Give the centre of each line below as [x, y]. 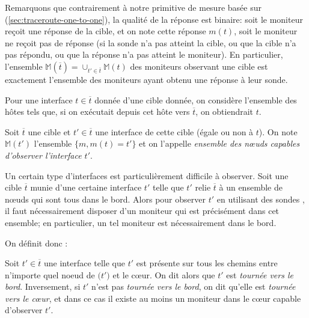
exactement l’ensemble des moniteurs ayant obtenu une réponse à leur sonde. [146, 79]
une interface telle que [85, 263]
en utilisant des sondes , [261, 199]
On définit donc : [36, 243]
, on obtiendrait [225, 112]
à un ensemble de [251, 187]
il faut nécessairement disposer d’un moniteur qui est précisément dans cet [142, 211]
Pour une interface [39, 99]
